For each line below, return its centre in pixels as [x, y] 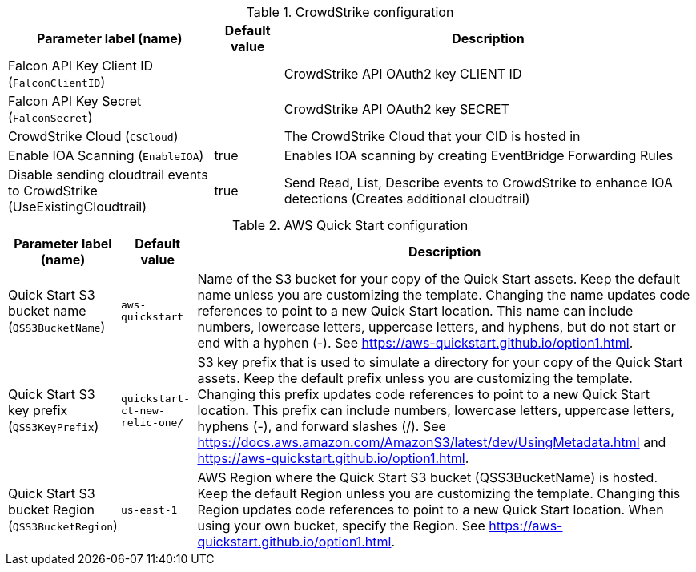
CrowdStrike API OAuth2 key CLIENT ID [403, 74]
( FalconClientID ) [57, 82]
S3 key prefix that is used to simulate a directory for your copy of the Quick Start [440, 362]
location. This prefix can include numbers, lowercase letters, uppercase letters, [436, 410]
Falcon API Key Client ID [81, 66]
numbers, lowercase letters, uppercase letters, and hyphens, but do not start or [437, 327]
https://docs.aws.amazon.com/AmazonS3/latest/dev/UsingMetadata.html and [432, 442]
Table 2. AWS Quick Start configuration [350, 225]
